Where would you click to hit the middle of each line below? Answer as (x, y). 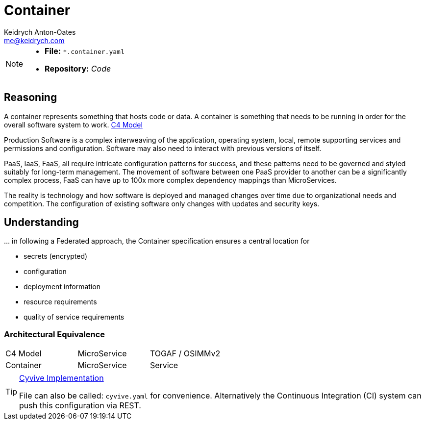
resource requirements (60, 302)
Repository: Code (78, 68)
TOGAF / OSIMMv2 (185, 354)
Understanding (41, 223)
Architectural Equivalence (55, 334)
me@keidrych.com (34, 40)
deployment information (62, 287)
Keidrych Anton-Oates (40, 32)
